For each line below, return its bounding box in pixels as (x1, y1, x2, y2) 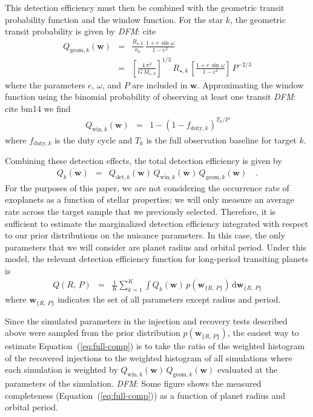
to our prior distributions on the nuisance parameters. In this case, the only (5, 229, 286, 241)
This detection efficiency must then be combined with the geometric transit (5, 1, 285, 13)
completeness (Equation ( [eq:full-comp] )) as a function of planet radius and (5, 389, 285, 401)
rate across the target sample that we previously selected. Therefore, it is (5, 205, 276, 218)
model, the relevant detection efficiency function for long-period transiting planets (5, 252, 309, 265)
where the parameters (5, 78, 85, 91)
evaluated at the (217, 363, 278, 376)
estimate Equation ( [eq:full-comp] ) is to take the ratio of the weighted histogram (5, 340, 305, 352)
